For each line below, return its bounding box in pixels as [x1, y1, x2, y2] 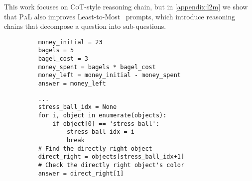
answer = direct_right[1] [38, 170, 124, 177]
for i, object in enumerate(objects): [38, 112, 167, 119]
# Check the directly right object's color [38, 161, 185, 169]
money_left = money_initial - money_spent [38, 72, 181, 79]
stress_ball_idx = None [38, 103, 117, 111]
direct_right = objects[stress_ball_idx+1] [38, 153, 185, 161]
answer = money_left [38, 80, 106, 88]
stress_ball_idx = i [66, 128, 134, 136]
